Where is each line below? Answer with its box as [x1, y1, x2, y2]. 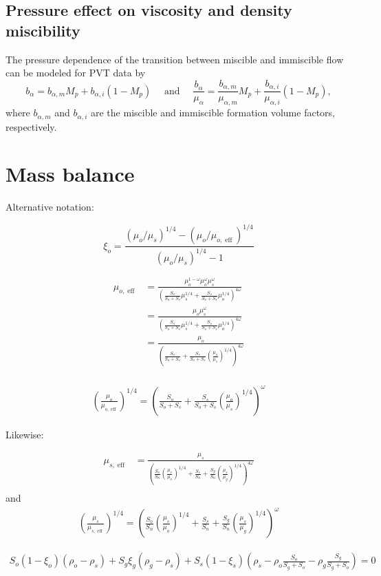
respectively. [6, 119, 57, 134]
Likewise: [6, 427, 44, 441]
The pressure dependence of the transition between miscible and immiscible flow [6, 52, 344, 66]
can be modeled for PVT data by [6, 65, 146, 80]
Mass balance [6, 160, 135, 188]
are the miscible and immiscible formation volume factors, [90, 105, 335, 120]
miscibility [6, 19, 80, 41]
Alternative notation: [6, 200, 94, 214]
